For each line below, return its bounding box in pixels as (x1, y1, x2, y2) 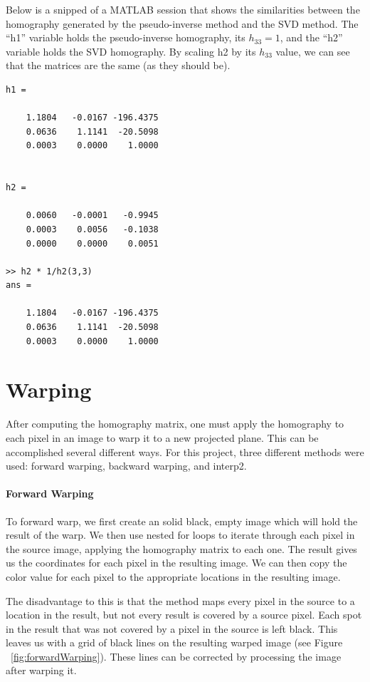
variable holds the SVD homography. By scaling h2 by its (6, 43, 256, 58)
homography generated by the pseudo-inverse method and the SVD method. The (6, 16, 359, 31)
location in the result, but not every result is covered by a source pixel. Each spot (6, 607, 362, 622)
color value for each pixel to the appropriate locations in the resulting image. (6, 569, 341, 584)
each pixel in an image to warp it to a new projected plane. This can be (6, 430, 319, 445)
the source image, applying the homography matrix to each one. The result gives (6, 541, 357, 556)
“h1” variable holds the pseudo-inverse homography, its (6, 30, 245, 45)
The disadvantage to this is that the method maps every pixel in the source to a (6, 593, 355, 608)
